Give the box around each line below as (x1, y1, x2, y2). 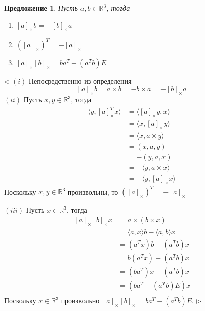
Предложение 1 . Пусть (4, 3, 78, 13)
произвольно (61, 295, 100, 306)
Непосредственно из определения (28, 75, 132, 86)
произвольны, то (67, 186, 118, 197)
